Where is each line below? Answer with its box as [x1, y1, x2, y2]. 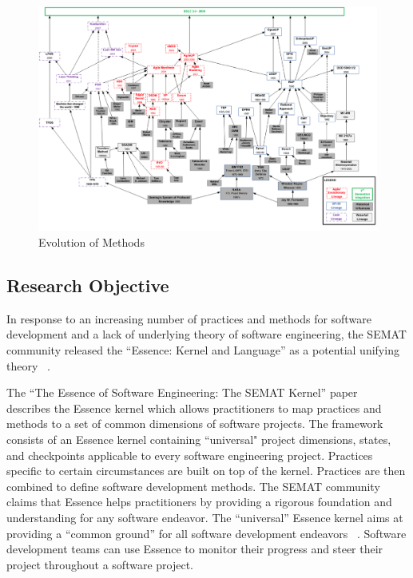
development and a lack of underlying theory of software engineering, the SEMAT [6, 326, 407, 342]
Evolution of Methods [38, 234, 145, 251]
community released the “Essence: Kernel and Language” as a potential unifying [6, 342, 399, 358]
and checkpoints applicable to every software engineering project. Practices [6, 446, 373, 463]
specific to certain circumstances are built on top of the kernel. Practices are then [6, 462, 406, 479]
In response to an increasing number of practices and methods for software [6, 310, 371, 327]
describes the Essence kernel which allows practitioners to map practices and [6, 399, 382, 416]
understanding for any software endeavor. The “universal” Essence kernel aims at [6, 509, 403, 525]
